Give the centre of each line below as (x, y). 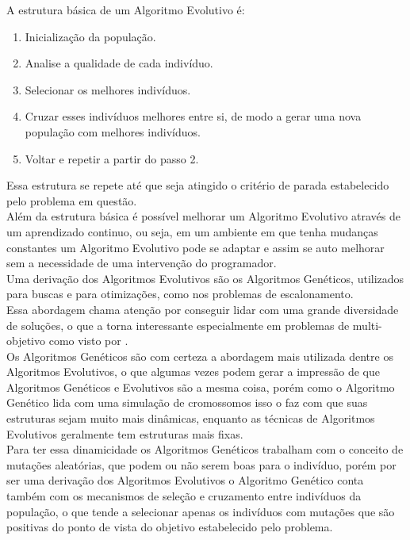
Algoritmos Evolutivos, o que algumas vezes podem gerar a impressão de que (193, 371)
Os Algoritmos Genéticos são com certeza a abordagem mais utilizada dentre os (200, 356)
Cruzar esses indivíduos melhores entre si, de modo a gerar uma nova (193, 116)
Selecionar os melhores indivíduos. (108, 89)
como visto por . (88, 341)
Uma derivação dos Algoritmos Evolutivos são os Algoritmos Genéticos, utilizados (205, 278)
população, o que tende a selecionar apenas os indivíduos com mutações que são (201, 511)
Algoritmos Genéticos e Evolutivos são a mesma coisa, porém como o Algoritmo (201, 387)
